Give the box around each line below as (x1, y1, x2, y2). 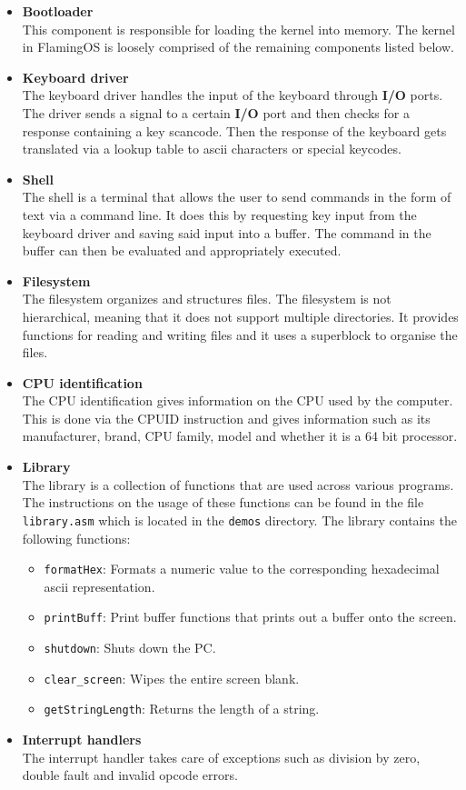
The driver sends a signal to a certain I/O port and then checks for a (22, 103, 410, 122)
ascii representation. (44, 576, 155, 595)
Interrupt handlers (22, 729, 142, 748)
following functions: (22, 528, 131, 547)
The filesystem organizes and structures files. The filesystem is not (22, 289, 392, 308)
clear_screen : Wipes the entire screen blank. (44, 668, 300, 687)
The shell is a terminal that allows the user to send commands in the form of (22, 187, 451, 206)
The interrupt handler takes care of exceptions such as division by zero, (22, 747, 421, 766)
